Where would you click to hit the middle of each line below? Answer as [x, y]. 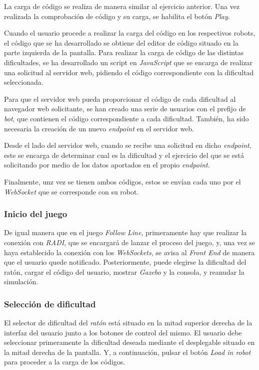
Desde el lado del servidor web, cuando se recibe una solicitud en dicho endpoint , [128, 145]
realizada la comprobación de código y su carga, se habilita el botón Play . [117, 16]
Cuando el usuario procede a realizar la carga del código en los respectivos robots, [130, 33]
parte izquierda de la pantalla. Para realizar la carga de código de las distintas [124, 52]
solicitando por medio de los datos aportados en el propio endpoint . [107, 165]
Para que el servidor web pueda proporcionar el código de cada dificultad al [120, 99]
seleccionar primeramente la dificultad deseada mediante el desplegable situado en [129, 342]
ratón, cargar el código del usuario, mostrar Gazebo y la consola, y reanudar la [124, 271]
